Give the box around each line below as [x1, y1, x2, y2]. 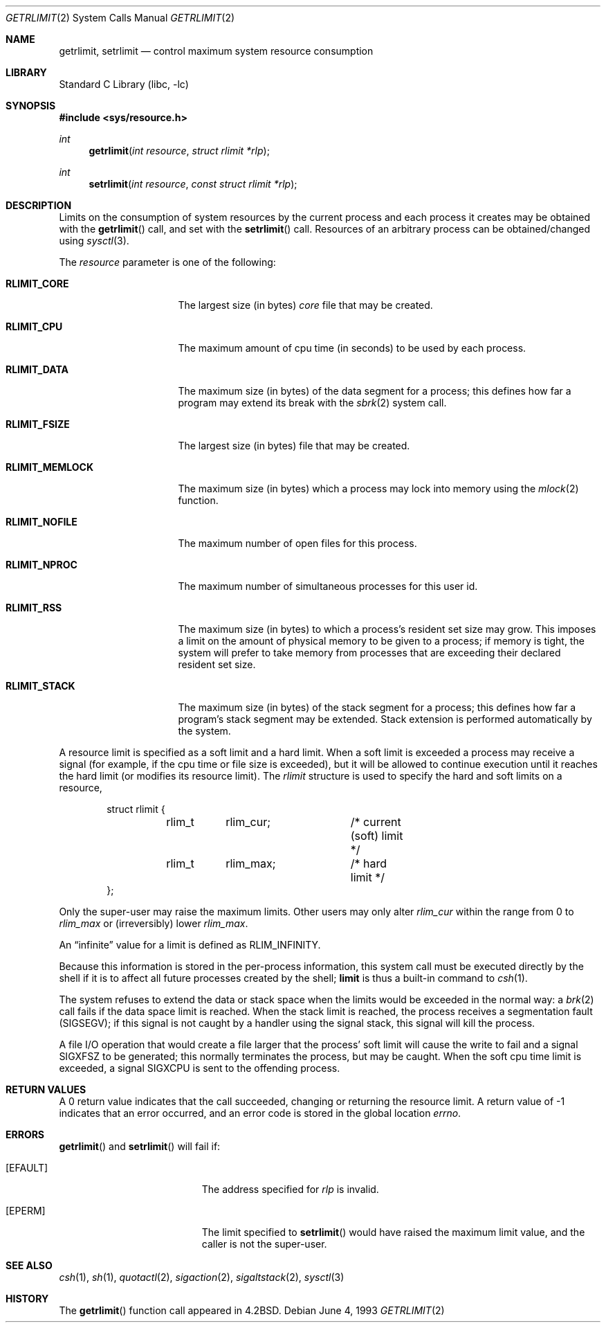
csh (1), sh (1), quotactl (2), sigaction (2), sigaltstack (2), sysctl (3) [59, 1271, 345, 1283]
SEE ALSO [6, 1259, 53, 1271]
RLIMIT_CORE [6, 278, 69, 289]
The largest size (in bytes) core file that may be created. [178, 299, 433, 311]
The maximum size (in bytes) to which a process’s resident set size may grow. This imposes [178, 623, 596, 635]
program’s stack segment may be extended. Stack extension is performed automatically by [178, 713, 592, 725]
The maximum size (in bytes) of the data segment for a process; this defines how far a [178, 385, 571, 397]
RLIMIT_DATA [6, 364, 68, 375]
